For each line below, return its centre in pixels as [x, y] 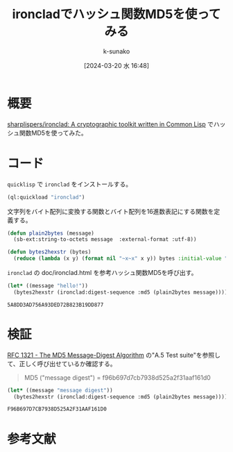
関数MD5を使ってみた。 [53, 133]
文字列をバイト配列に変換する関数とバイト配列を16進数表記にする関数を [111, 211]
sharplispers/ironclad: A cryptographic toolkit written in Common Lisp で [110, 124]
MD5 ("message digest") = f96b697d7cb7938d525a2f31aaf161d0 [118, 377]
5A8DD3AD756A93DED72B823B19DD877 [55, 305]
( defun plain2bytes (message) [51, 233]
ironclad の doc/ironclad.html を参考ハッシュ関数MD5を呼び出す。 [102, 273]
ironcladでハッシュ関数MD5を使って [116, 14]
